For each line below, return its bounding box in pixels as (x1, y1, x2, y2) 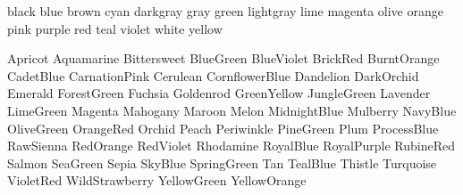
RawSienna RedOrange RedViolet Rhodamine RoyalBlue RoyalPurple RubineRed (7, 136, 455, 155)
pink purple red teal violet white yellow (7, 19, 223, 37)
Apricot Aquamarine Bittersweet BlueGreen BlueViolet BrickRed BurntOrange (7, 49, 440, 68)
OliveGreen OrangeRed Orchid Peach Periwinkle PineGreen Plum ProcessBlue (7, 118, 439, 137)
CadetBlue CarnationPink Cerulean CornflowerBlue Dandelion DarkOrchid (7, 66, 419, 85)
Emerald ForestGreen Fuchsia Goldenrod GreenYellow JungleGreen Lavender (7, 84, 431, 102)
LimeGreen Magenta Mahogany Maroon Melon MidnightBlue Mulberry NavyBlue (7, 101, 457, 119)
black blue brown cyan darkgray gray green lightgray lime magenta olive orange (7, 2, 443, 20)
